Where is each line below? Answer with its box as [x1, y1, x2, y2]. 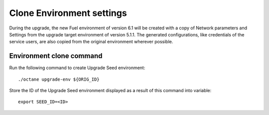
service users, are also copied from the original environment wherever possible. [9, 39, 173, 45]
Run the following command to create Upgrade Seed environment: [9, 65, 145, 71]
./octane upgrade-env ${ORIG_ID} [18, 76, 100, 82]
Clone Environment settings [9, 7, 127, 18]
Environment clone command [9, 52, 103, 60]
